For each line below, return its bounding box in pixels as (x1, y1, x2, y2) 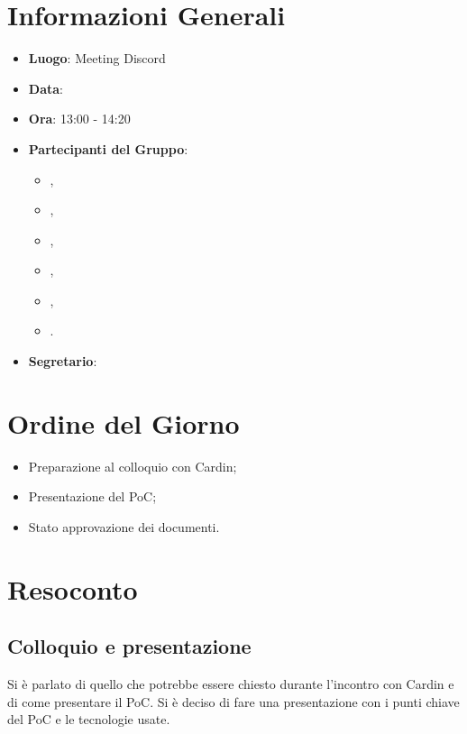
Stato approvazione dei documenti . (28, 517, 220, 536)
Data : (28, 78, 63, 97)
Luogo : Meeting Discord (28, 49, 166, 68)
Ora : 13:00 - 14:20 (28, 109, 131, 128)
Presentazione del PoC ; (28, 487, 157, 506)
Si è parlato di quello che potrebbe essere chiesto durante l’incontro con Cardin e (7, 674, 454, 693)
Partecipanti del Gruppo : (28, 139, 188, 158)
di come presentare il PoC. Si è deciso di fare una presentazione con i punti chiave (7, 692, 460, 711)
